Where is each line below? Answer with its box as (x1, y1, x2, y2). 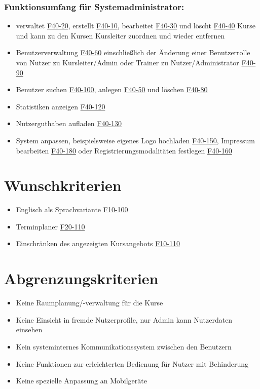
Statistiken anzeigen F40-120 (16, 101, 105, 111)
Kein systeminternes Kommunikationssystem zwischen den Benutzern (16, 341, 232, 352)
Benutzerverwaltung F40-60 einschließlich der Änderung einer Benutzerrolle (16, 47, 250, 58)
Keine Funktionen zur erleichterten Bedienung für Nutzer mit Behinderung (16, 358, 248, 369)
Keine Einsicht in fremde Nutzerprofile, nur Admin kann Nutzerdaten (16, 314, 233, 325)
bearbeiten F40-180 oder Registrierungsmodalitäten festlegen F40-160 (16, 145, 232, 155)
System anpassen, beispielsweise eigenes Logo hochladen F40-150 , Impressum (16, 135, 255, 145)
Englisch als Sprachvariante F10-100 (16, 204, 128, 215)
